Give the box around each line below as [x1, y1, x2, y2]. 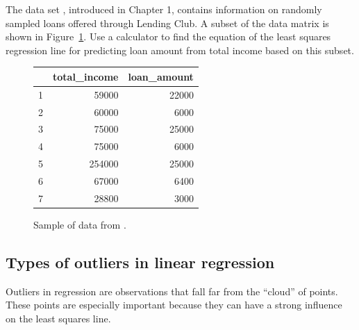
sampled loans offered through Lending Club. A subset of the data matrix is [6, 15, 329, 30]
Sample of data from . [33, 217, 126, 231]
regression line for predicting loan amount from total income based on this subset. [6, 42, 354, 57]
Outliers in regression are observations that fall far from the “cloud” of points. [6, 283, 338, 298]
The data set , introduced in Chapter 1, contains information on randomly [6, 2, 322, 16]
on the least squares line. [6, 311, 111, 325]
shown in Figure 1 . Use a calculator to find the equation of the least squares [6, 29, 331, 44]
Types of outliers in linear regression [6, 251, 275, 272]
